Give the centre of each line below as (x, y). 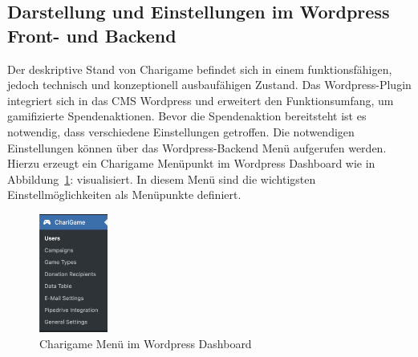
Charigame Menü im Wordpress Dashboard (146, 343)
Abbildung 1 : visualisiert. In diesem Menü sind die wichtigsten (162, 178)
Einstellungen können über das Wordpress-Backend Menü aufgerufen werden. (197, 147)
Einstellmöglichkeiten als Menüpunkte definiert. (124, 195)
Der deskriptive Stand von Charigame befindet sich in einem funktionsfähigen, (200, 69)
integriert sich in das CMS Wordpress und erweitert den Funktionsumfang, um (201, 100)
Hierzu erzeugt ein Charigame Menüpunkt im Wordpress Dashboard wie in (191, 163)
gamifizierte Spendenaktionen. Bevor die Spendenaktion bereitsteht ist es (187, 116)
